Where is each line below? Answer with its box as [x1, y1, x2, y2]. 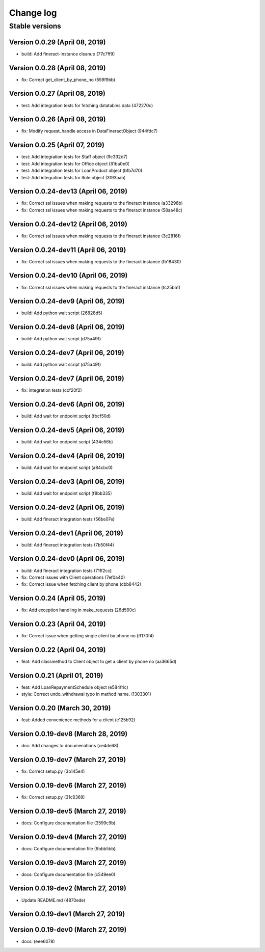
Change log [9, 7, 57, 18]
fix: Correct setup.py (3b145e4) [21, 768, 85, 774]
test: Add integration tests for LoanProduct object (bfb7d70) [21, 167, 143, 174]
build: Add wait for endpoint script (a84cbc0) [21, 464, 113, 470]
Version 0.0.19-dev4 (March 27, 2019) [9, 833, 127, 841]
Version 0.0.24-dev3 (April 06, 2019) [9, 477, 125, 486]
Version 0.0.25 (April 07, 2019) [9, 141, 105, 149]
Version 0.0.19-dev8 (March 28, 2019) [9, 730, 128, 738]
